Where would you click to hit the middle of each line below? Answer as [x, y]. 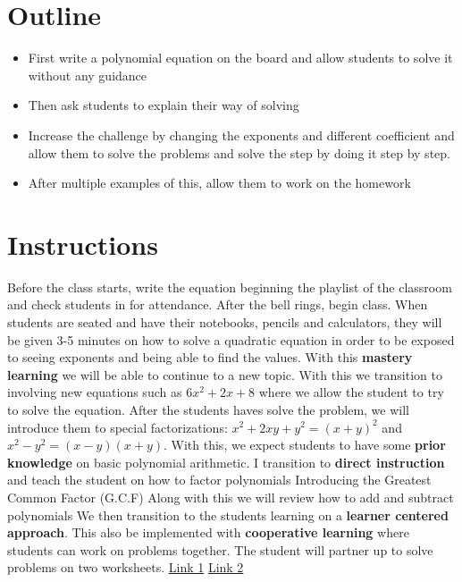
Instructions [83, 244]
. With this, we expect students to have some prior [305, 445]
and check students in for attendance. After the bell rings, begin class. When [218, 304]
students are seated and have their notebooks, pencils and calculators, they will [225, 322]
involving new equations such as [95, 392]
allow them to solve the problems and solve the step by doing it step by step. [239, 152]
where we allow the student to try [351, 392]
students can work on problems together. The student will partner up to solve [220, 549]
